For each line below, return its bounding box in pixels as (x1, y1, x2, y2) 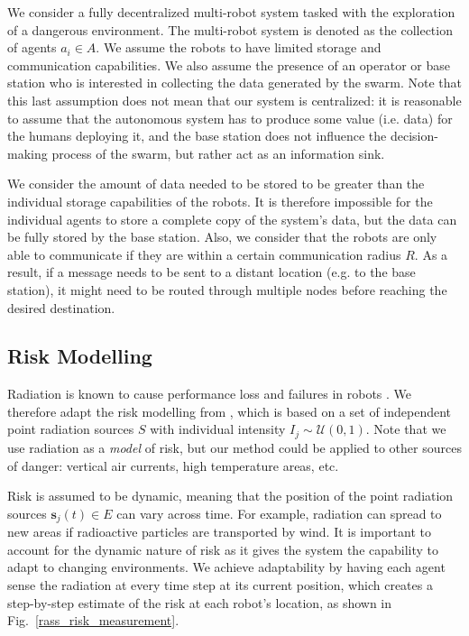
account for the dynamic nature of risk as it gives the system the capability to (7, 539, 439, 558)
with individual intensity (150, 419, 286, 438)
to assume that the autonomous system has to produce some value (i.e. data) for (7, 108, 453, 127)
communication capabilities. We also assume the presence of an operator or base (7, 55, 450, 74)
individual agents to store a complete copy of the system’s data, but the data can (7, 209, 457, 228)
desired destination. (7, 298, 115, 317)
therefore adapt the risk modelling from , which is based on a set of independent (7, 401, 452, 420)
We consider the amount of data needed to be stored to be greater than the (7, 174, 425, 193)
